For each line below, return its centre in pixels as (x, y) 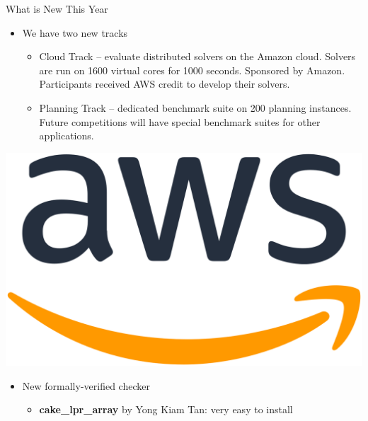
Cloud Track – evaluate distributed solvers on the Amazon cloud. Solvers (197, 56)
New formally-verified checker (86, 385)
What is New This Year (57, 8)
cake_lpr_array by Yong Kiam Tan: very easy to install (166, 409)
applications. (67, 135)
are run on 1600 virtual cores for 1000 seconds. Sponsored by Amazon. (192, 70)
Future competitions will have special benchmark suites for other (180, 121)
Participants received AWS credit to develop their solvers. (165, 84)
